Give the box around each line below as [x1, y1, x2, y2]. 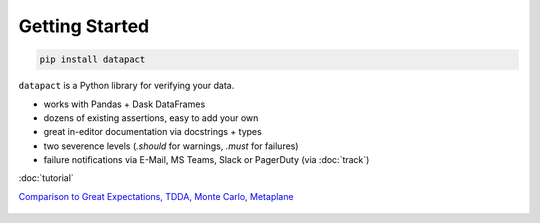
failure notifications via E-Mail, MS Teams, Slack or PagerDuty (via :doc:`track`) [43, 154, 370, 166]
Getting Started [18, 15, 150, 37]
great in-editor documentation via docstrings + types [43, 126, 262, 138]
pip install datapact [39, 54, 146, 65]
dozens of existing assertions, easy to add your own [43, 111, 259, 124]
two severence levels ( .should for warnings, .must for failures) [43, 140, 299, 152]
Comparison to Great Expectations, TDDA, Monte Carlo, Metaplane [18, 190, 294, 202]
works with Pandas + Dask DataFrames [43, 98, 206, 110]
